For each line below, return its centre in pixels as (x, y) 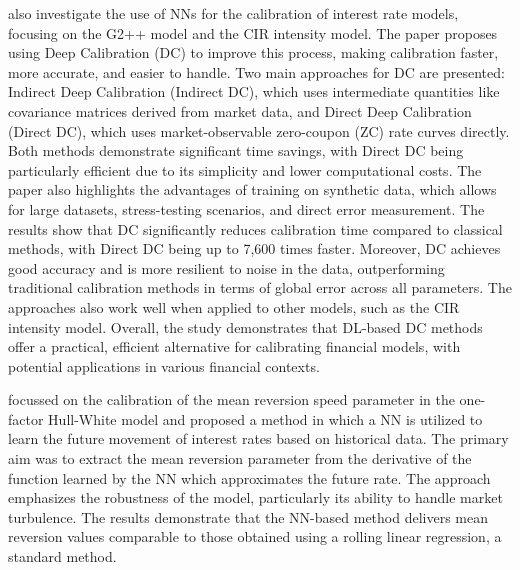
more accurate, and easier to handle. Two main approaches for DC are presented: (256, 71)
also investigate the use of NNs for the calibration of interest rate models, (233, 13)
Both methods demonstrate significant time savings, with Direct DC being (236, 150)
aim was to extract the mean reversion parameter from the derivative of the (240, 458)
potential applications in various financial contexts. (164, 365)
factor (26, 418)
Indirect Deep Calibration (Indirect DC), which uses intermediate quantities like (254, 91)
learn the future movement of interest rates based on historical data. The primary (258, 438)
